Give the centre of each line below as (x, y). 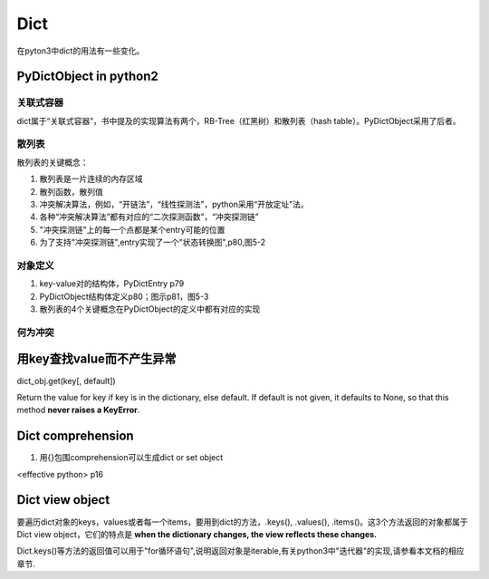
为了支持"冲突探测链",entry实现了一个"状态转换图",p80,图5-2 (153, 242)
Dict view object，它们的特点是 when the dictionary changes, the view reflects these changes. (197, 534)
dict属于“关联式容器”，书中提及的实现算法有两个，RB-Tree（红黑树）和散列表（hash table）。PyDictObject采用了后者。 (239, 121)
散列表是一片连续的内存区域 (91, 179)
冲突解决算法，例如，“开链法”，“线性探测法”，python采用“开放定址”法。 (174, 205)
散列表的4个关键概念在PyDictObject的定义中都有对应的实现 (150, 309)
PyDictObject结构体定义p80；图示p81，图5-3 (124, 296)
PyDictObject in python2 (87, 77)
